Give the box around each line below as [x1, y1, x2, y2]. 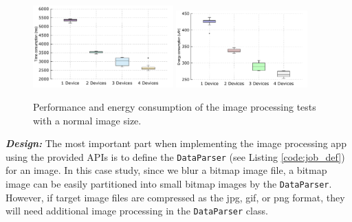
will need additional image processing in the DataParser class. [5, 203, 268, 218]
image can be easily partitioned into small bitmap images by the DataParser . [5, 177, 332, 191]
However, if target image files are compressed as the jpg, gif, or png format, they [5, 190, 345, 204]
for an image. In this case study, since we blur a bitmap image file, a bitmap [5, 163, 327, 177]
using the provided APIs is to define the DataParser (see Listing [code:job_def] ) [5, 149, 345, 164]
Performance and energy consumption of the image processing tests [33, 100, 316, 114]
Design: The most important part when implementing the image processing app [5, 136, 346, 151]
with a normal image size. [33, 113, 142, 127]
